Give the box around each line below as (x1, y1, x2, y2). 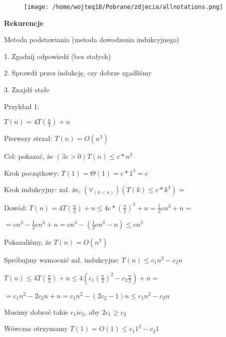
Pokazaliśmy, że (4, 236, 52, 247)
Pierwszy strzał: (4, 133, 53, 143)
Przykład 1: (4, 101, 40, 111)
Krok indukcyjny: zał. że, (4, 184, 80, 195)
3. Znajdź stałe (4, 84, 50, 95)
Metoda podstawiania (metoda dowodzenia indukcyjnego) (4, 34, 179, 45)
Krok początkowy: (4, 167, 59, 178)
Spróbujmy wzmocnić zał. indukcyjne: (4, 254, 119, 265)
